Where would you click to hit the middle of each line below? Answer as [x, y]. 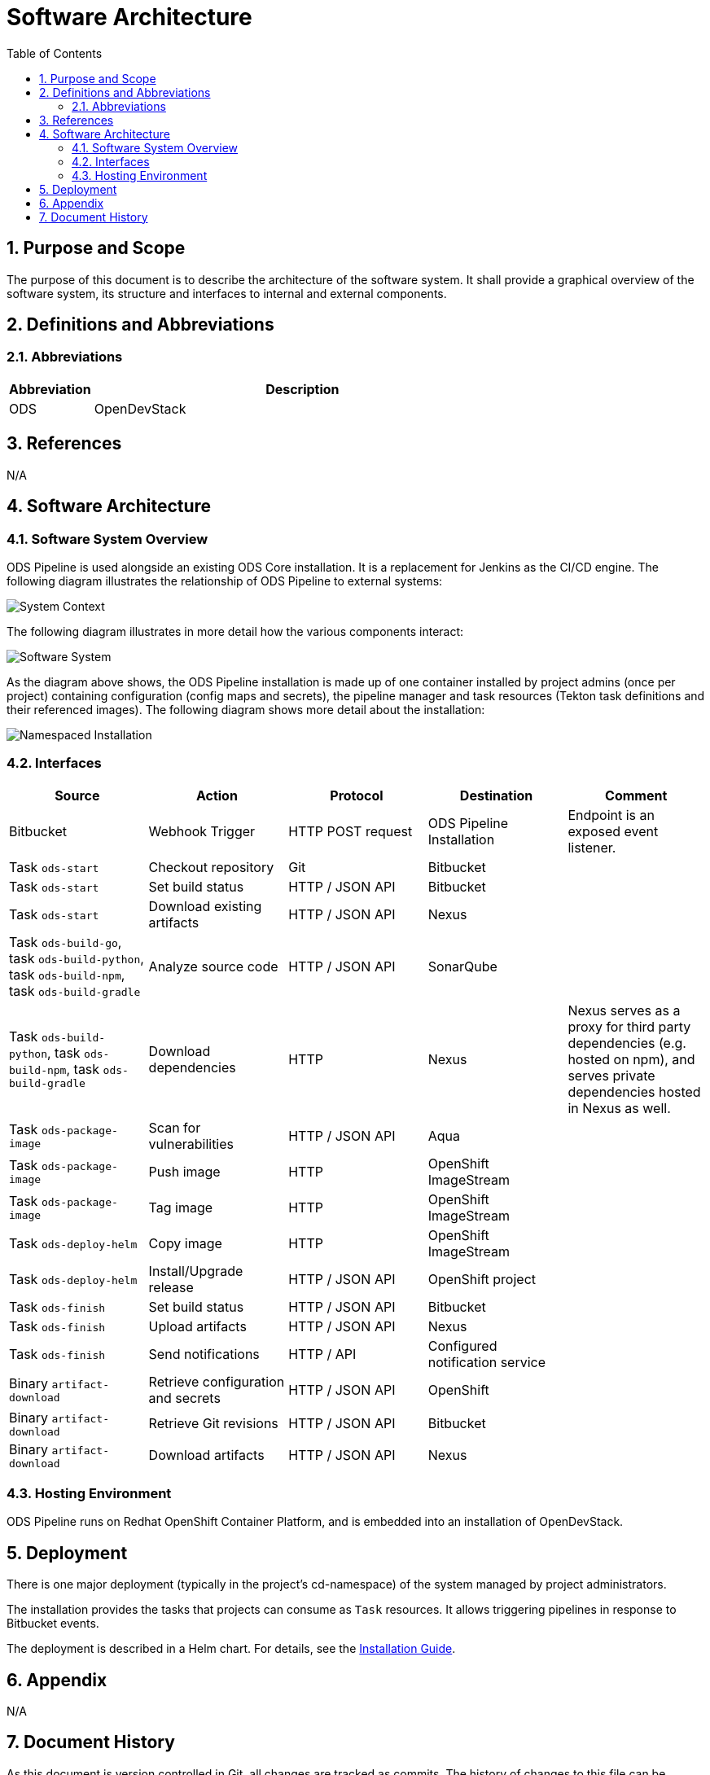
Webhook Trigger [202, 831]
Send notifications [204, 1354]
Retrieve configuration [217, 1381]
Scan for [175, 1127]
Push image [184, 1171]
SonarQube [462, 966]
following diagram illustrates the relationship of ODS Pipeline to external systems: [225, 581]
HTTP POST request [351, 831]
